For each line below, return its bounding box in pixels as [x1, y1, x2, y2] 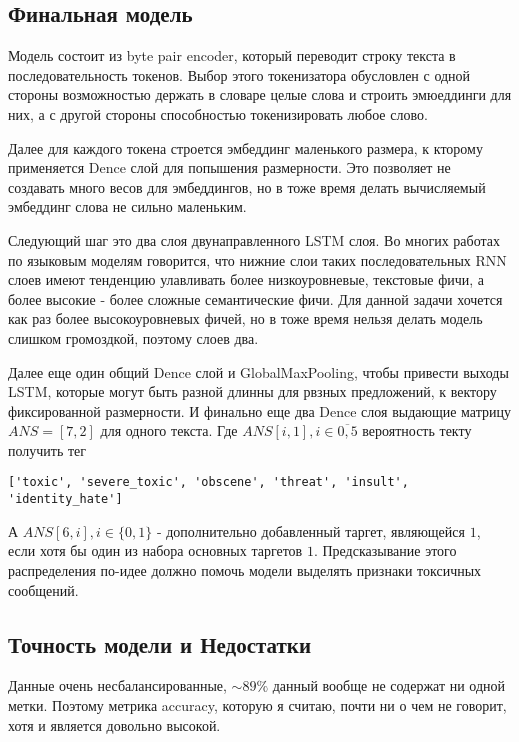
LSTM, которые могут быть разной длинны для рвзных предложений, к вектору [8, 381, 497, 402]
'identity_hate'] [8, 492, 123, 507]
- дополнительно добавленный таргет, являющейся [156, 520, 465, 541]
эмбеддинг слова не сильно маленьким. [8, 196, 247, 217]
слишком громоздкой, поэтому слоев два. [8, 327, 259, 348]
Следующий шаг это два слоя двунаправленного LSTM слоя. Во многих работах [8, 229, 500, 250]
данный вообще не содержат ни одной [272, 675, 506, 696]
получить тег [8, 439, 87, 460]
